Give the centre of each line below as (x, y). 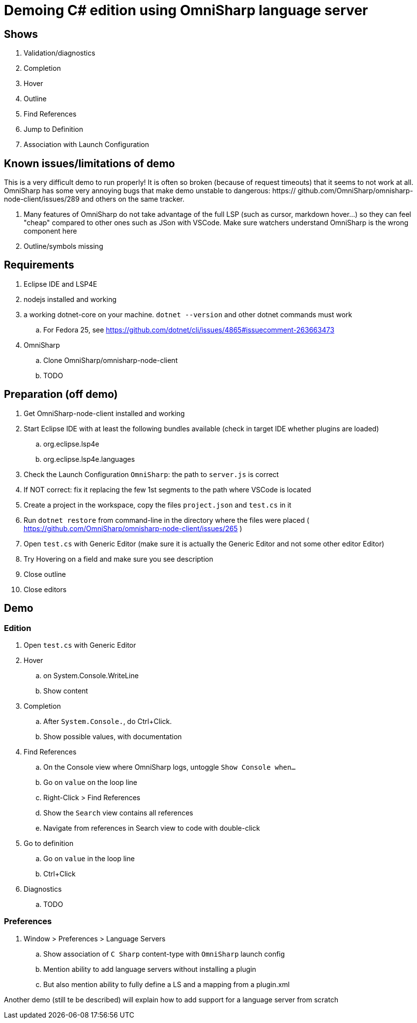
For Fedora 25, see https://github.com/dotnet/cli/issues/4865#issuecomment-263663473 (189, 330)
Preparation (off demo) (61, 394)
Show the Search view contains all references (118, 812)
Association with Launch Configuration (86, 145)
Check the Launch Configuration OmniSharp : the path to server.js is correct (151, 474)
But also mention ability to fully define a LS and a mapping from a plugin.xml (166, 984)
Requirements (39, 265)
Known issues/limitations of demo (89, 163)
